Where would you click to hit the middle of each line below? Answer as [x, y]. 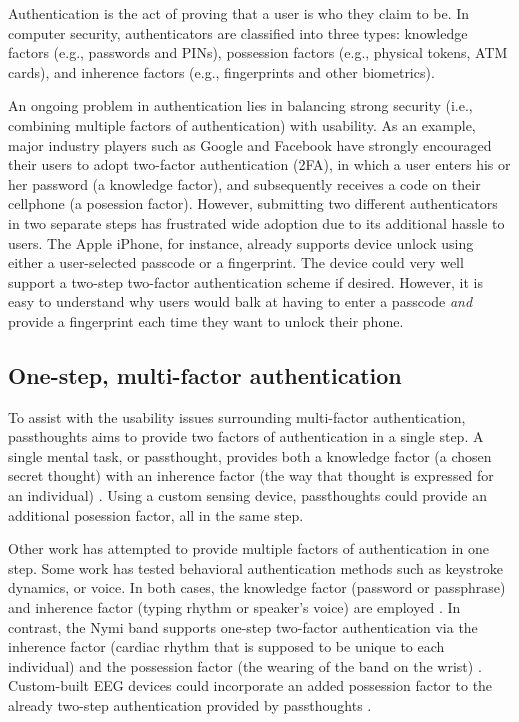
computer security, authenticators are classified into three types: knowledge [238, 32]
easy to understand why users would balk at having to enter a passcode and [240, 301]
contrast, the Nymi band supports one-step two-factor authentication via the [243, 626]
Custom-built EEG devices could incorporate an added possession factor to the [250, 685]
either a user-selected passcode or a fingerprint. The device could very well [236, 262]
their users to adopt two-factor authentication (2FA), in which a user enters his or [259, 164]
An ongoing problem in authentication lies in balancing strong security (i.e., [240, 105]
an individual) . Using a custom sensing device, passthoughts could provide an [247, 495]
